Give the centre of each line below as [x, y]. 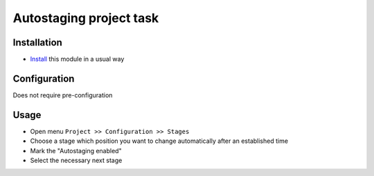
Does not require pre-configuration [63, 95]
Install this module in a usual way [77, 59]
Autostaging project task [86, 18]
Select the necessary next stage [76, 160]
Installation [37, 42]
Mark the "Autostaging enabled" [76, 150]
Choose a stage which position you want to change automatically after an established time [159, 141]
